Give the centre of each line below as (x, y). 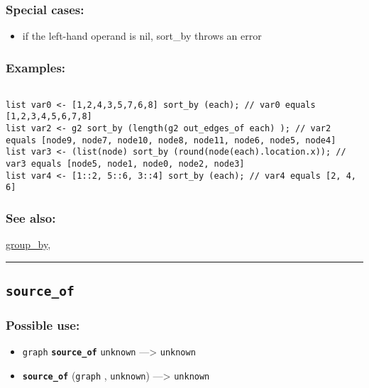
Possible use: (43, 325)
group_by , (28, 244)
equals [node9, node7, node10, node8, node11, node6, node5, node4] (171, 140)
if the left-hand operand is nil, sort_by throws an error (142, 36)
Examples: (36, 67)
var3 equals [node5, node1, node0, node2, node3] (125, 163)
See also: (31, 217)
